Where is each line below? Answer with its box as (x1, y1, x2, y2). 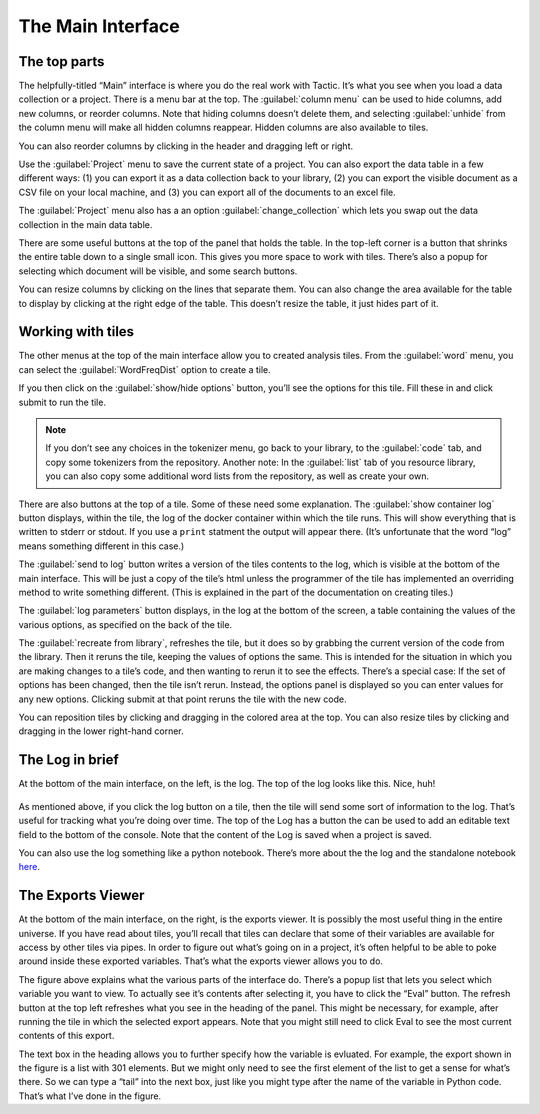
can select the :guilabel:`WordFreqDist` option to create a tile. (18, 363, 272, 375)
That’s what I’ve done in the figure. (18, 1090, 162, 1102)
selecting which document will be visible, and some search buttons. (18, 265, 298, 277)
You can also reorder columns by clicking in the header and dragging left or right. (18, 140, 354, 152)
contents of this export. (18, 1030, 115, 1042)
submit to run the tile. (18, 396, 107, 408)
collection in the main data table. (18, 218, 153, 230)
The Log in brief (18, 751, 119, 769)
